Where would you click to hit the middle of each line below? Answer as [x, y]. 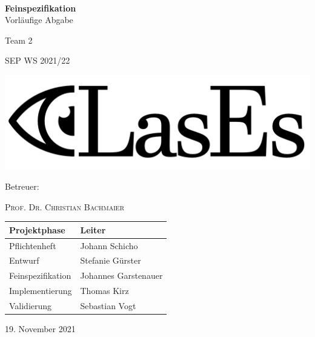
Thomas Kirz [104, 291]
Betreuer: [22, 186]
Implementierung [41, 291]
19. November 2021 [40, 329]
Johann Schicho [109, 245]
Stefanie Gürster [111, 260]
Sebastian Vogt [108, 305]
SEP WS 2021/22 [38, 60]
